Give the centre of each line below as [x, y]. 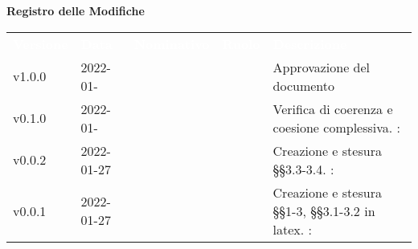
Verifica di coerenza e [333, 108]
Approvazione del [322, 67]
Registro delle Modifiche [76, 10]
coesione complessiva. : [337, 127]
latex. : [293, 229]
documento [304, 85]
